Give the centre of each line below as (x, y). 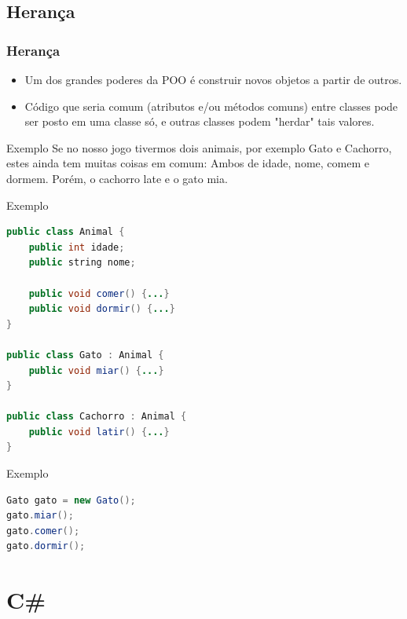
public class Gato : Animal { (85, 355)
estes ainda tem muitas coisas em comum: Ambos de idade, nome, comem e (188, 163)
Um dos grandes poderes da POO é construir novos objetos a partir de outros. (213, 79)
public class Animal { (66, 232)
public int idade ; (77, 247)
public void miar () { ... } (96, 370)
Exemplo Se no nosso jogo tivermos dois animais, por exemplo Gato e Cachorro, (199, 147)
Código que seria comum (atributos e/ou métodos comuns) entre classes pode (211, 106)
